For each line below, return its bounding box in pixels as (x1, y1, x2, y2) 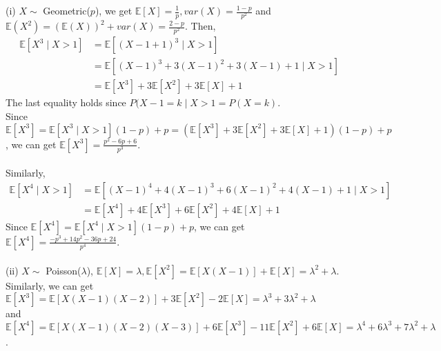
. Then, (185, 19, 216, 33)
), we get (95, 3, 133, 17)
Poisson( (46, 263, 81, 277)
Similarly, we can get (6, 278, 94, 292)
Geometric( (43, 3, 90, 17)
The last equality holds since (6, 95, 126, 110)
